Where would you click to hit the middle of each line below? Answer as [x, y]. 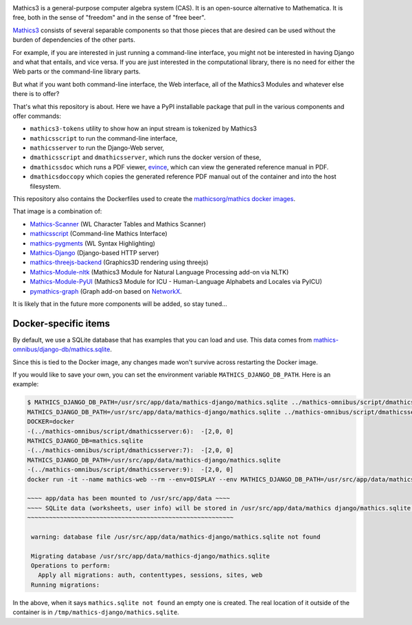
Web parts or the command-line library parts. [77, 71]
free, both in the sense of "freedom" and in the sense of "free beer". [109, 18]
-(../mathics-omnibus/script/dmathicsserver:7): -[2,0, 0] [130, 450]
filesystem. [45, 186]
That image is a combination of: [57, 211]
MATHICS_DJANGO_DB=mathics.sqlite [85, 440]
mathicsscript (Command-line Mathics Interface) [99, 234]
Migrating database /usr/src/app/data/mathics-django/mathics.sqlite [151, 556]
